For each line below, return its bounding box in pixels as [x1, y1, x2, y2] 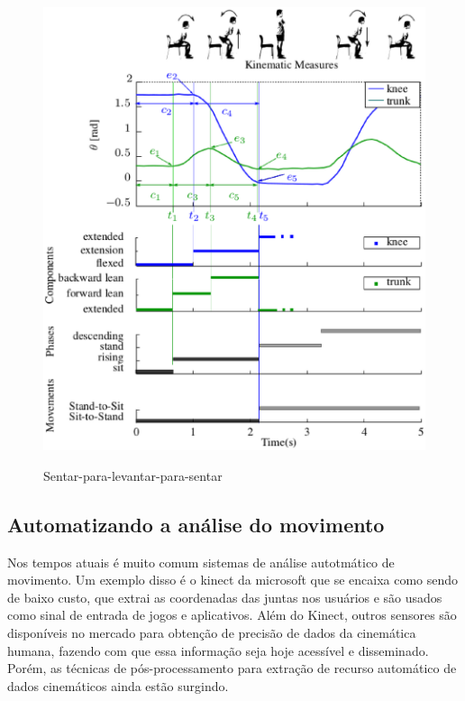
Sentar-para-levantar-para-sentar [43, 466, 223, 484]
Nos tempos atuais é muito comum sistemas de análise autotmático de [7, 552, 395, 571]
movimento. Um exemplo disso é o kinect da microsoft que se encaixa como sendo [7, 570, 459, 589]
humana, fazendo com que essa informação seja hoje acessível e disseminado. [7, 641, 429, 659]
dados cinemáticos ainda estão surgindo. [7, 676, 229, 695]
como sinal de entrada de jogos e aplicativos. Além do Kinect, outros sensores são [7, 605, 457, 624]
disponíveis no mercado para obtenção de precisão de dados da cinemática [7, 623, 416, 641]
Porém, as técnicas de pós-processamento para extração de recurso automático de [7, 659, 457, 678]
